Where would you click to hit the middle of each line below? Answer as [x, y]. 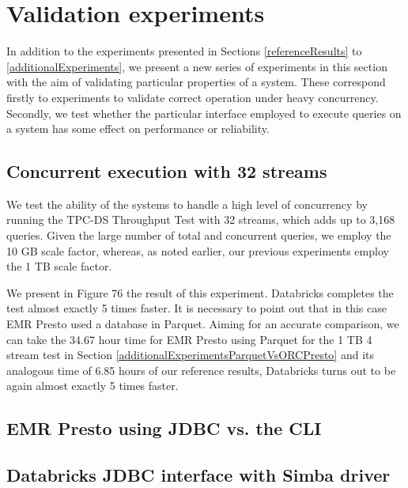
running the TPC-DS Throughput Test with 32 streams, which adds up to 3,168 [201, 219]
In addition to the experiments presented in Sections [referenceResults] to [184, 51]
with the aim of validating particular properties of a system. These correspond [196, 82]
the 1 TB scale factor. [59, 266]
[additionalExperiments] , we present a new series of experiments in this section [197, 66]
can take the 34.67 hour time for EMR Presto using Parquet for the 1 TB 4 [189, 339]
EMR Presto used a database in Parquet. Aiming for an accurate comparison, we [203, 324]
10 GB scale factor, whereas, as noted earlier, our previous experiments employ [198, 250]
